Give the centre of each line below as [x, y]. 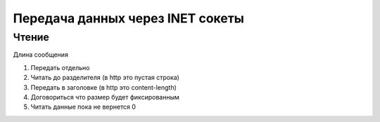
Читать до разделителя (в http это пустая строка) [105, 78]
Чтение [31, 37]
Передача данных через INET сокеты [128, 18]
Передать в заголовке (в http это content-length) [104, 87]
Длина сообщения [40, 55]
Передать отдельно [61, 67]
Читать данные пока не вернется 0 [83, 107]
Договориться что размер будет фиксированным [105, 97]
